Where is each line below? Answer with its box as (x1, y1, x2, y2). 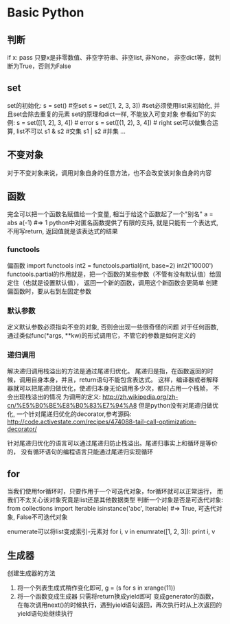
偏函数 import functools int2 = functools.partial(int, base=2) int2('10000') (7, 261, 214, 269)
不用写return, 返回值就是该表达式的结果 (7, 227, 118, 235)
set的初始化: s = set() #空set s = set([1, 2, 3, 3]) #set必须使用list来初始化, (7, 101, 213, 109)
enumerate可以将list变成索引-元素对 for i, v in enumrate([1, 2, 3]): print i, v (7, 527, 216, 536)
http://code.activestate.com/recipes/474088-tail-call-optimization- (7, 417, 197, 426)
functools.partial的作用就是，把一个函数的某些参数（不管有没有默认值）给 (7, 270, 216, 278)
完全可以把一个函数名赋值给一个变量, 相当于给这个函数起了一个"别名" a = (7, 210, 214, 218)
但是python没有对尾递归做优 (138, 402, 218, 410)
